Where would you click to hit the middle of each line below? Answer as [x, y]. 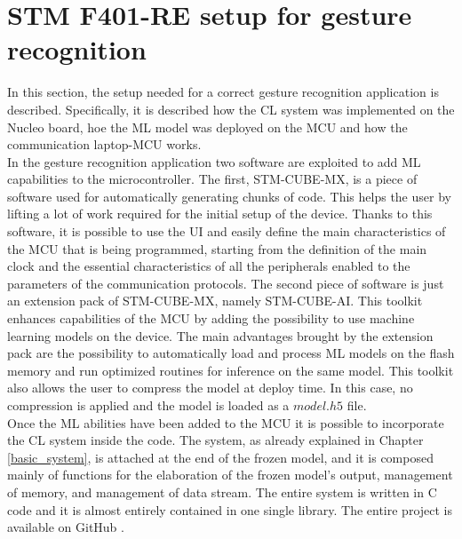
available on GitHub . [66, 527]
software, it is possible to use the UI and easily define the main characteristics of [227, 231]
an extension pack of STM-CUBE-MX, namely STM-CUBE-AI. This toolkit [215, 301]
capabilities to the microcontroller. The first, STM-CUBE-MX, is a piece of [212, 179]
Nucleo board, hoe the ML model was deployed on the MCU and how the [207, 127]
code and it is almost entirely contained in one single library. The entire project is [230, 509]
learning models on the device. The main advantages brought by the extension [220, 335]
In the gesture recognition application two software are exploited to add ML [214, 161]
